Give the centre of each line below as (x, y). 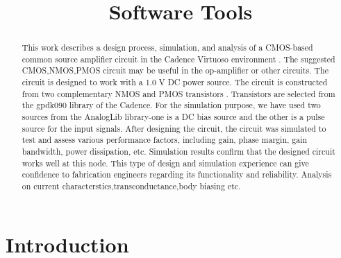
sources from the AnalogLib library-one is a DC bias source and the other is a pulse (173, 117)
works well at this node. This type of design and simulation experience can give (165, 163)
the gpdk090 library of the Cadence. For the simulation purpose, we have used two (171, 105)
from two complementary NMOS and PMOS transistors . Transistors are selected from (178, 93)
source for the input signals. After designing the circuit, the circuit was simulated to (174, 128)
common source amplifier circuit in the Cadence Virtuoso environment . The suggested (178, 59)
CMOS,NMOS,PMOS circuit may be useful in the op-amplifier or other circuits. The (175, 70)
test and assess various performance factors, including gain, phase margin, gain (165, 140)
